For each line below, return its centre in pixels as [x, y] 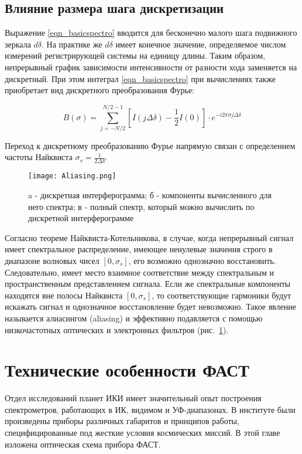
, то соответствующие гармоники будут [222, 295]
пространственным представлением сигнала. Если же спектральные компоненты [148, 284]
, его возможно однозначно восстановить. [202, 260]
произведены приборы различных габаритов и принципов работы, [122, 421]
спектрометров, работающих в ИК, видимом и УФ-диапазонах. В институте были [150, 409]
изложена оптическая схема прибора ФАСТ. [83, 444]
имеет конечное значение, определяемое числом [201, 44]
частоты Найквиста [39, 157]
